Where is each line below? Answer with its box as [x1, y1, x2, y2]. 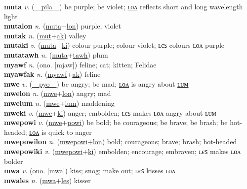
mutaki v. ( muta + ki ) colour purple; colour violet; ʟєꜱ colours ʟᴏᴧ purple [4, 40, 225, 50]
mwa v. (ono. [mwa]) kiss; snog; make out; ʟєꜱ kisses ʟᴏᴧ [4, 165, 176, 176]
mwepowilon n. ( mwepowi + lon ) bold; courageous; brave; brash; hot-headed [4, 136, 237, 147]
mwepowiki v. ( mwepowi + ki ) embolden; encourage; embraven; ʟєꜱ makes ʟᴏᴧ [4, 146, 241, 156]
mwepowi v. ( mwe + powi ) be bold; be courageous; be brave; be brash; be [4, 117, 228, 127]
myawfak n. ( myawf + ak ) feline [4, 69, 101, 79]
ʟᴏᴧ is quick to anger [29, 126, 92, 137]
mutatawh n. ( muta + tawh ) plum [4, 49, 108, 60]
